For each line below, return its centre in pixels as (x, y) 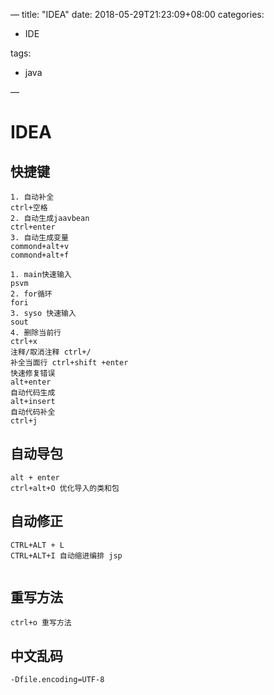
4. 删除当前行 (36, 333)
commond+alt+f (40, 255)
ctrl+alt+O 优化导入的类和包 (65, 488)
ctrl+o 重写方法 (41, 623)
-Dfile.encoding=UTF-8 (57, 680)
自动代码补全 (33, 412)
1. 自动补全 (32, 197)
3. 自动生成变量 (39, 238)
